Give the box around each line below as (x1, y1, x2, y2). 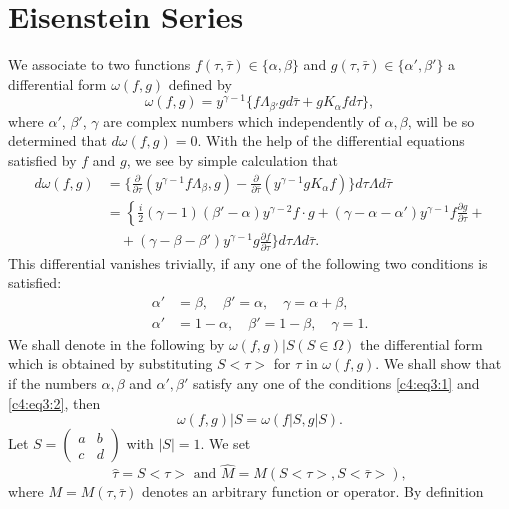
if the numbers (8, 372, 97, 393)
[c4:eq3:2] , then (8, 392, 101, 413)
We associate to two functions (8, 54, 191, 75)
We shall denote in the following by (8, 333, 225, 354)
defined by (168, 73, 232, 94)
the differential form (360, 333, 483, 354)
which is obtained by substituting (8, 353, 213, 374)
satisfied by (8, 150, 77, 171)
